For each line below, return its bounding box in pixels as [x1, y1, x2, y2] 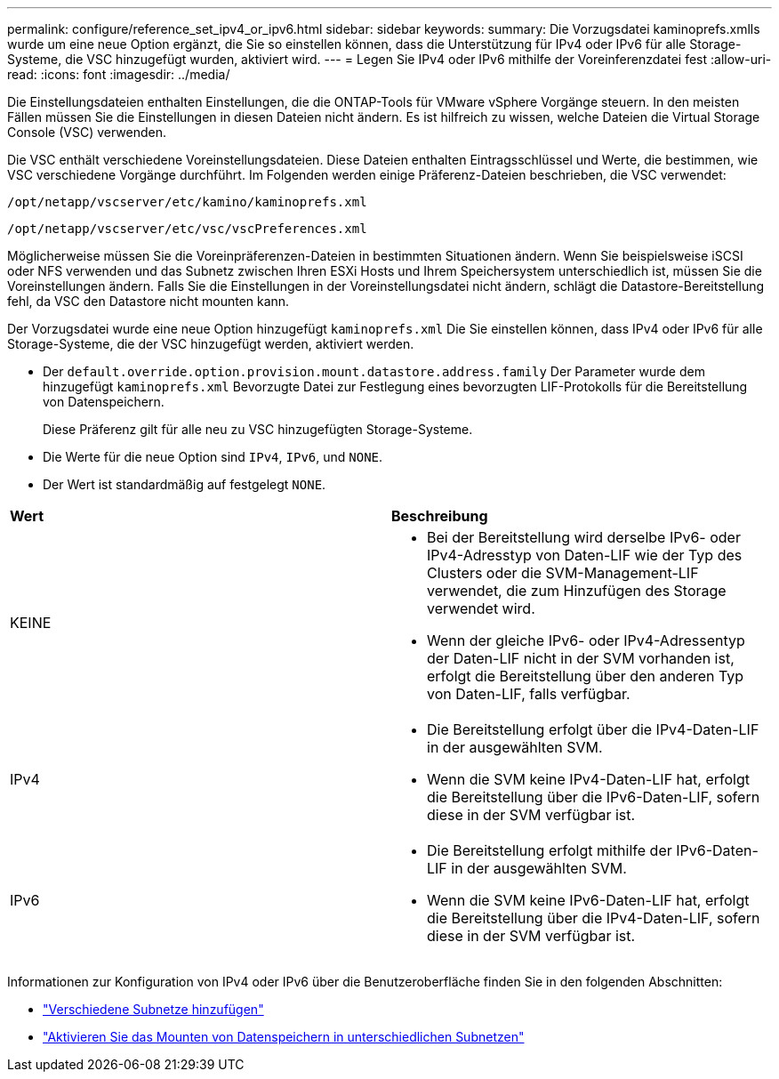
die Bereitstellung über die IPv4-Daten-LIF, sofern [427, 909, 760, 927]
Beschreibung [391, 507, 488, 525]
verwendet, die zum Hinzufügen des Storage [427, 582, 727, 600]
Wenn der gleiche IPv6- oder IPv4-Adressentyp [427, 632, 745, 649]
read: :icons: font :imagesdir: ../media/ [7, 67, 230, 82]
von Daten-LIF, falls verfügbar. [427, 685, 630, 703]
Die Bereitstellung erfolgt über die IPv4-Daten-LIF [427, 721, 759, 738]
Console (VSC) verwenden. [7, 125, 167, 140]
